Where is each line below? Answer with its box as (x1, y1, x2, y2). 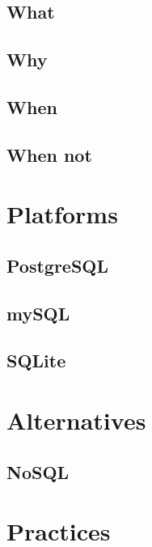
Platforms (6, 197, 118, 231)
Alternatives (6, 404, 146, 437)
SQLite (6, 348, 66, 373)
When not (6, 142, 92, 167)
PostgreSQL (6, 252, 109, 278)
